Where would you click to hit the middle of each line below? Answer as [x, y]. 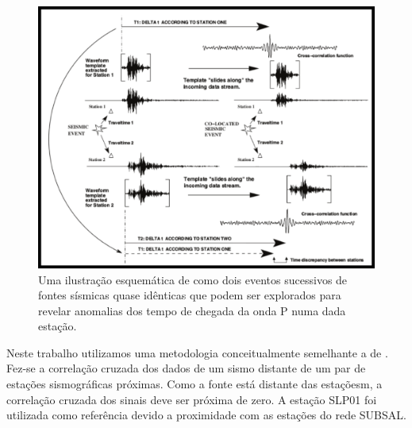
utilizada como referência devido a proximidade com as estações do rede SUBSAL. [206, 415]
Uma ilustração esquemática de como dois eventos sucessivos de [193, 279]
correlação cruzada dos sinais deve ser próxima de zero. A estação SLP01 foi [192, 399]
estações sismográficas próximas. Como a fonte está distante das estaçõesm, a [194, 384]
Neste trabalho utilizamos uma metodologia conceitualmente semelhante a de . [197, 352]
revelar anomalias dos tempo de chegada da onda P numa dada [192, 310]
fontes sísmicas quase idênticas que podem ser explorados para [190, 295]
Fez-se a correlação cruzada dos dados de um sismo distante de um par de [186, 368]
